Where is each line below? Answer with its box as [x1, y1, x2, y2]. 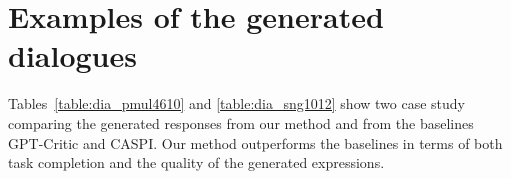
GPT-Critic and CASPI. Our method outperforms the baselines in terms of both [8, 132, 503, 153]
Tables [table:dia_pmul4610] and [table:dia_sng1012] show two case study [8, 93, 465, 114]
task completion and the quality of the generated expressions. [8, 152, 385, 173]
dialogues [8, 35, 137, 76]
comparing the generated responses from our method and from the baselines [8, 112, 474, 133]
